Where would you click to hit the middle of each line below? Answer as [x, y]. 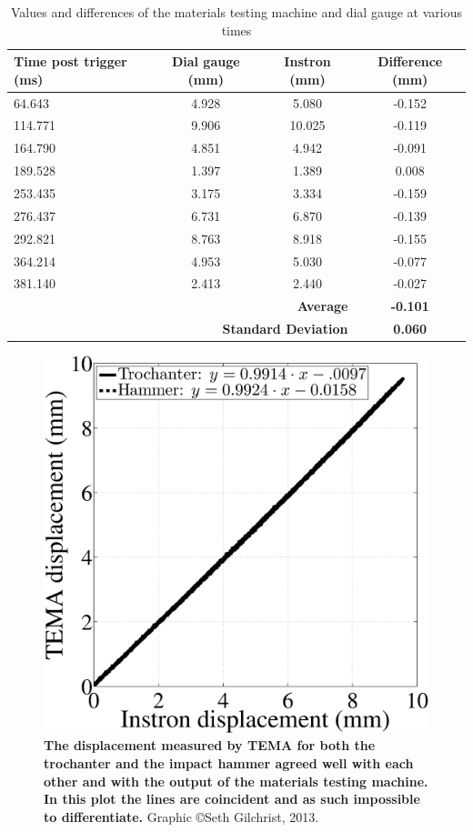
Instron [307, 61]
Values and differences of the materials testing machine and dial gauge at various [236, 12]
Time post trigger [70, 61]
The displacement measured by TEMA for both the [210, 745]
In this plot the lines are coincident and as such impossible [232, 799]
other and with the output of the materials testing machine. [236, 781]
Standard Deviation [285, 329]
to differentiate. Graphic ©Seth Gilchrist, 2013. [181, 816]
